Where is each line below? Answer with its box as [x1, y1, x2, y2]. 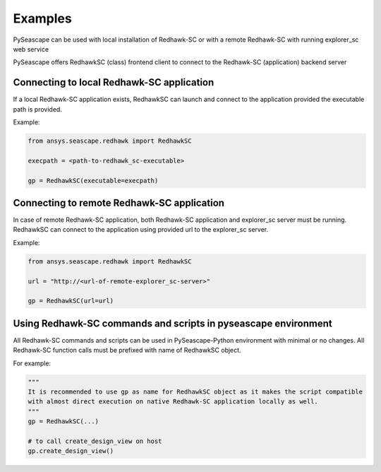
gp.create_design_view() [28, 447, 114, 455]
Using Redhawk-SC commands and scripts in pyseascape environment [13, 317, 332, 329]
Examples [13, 11, 72, 26]
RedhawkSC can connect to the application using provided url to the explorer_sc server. [13, 225, 269, 234]
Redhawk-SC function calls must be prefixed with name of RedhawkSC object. [13, 346, 241, 355]
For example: [13, 359, 52, 367]
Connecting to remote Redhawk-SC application [13, 196, 225, 208]
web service [13, 45, 49, 53]
